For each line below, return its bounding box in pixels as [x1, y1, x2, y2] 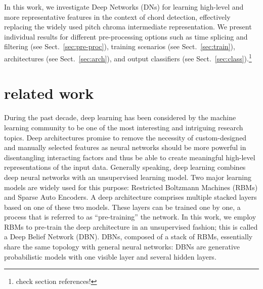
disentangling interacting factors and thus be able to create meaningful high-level [4, 152, 255, 162]
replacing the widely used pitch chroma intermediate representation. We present [4, 21, 252, 32]
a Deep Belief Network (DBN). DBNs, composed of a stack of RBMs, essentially [4, 231, 253, 242]
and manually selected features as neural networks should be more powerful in [4, 142, 246, 153]
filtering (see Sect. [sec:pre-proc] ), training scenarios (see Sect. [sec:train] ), [4, 41, 235, 52]
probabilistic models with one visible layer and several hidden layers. [4, 251, 216, 262]
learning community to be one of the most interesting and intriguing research [4, 122, 243, 132]
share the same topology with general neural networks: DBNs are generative [4, 241, 240, 252]
